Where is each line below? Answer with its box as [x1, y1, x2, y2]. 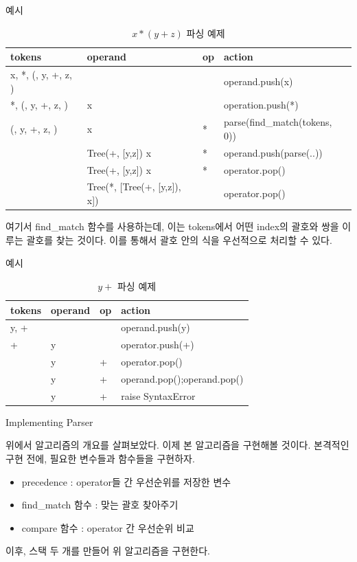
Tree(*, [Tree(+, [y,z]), [87, 179, 181, 194]
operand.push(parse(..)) [224, 145, 323, 159]
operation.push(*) [224, 98, 299, 112]
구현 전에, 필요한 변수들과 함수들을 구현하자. [5, 451, 195, 465]
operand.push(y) [121, 320, 190, 335]
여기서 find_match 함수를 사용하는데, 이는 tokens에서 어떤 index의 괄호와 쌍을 [5, 219, 339, 234]
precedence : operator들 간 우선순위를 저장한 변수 [21, 474, 231, 488]
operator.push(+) [121, 337, 194, 352]
